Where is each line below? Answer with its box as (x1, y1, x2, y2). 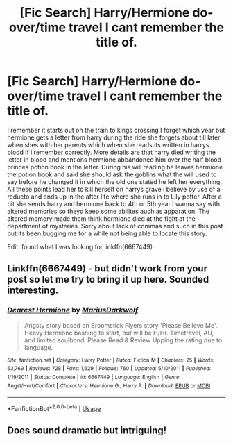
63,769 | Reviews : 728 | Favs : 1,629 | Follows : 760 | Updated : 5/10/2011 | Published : (7, 365, 212, 372)
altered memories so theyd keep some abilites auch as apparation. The (7, 207, 210, 215)
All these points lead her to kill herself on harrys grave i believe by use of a (7, 185, 221, 193)
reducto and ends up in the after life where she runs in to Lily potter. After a (7, 192, 222, 201)
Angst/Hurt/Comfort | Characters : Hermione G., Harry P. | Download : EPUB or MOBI (7, 382, 211, 390)
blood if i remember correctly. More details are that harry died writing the (7, 148, 216, 156)
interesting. (7, 285, 59, 296)
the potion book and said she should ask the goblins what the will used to (7, 170, 217, 178)
